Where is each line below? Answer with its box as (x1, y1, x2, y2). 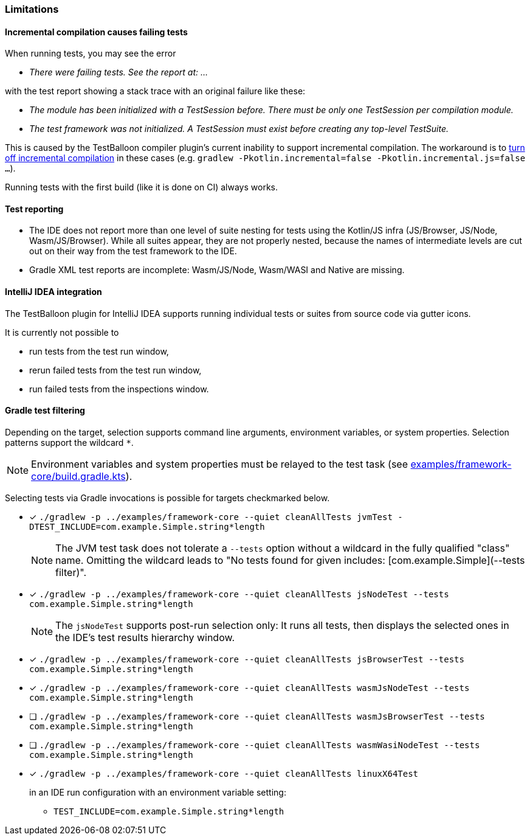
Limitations (5, 3, 59, 15)
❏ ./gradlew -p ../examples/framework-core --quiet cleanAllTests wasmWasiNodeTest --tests (29, 739, 480, 750)
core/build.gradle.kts (31, 470, 126, 482)
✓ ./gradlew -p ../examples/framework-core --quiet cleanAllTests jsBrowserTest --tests (29, 653, 464, 664)
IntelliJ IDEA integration (5, 286, 102, 297)
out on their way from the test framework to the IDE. (29, 246, 237, 257)
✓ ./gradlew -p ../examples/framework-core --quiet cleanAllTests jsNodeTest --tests (29, 588, 449, 599)
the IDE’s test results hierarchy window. (55, 631, 235, 644)
